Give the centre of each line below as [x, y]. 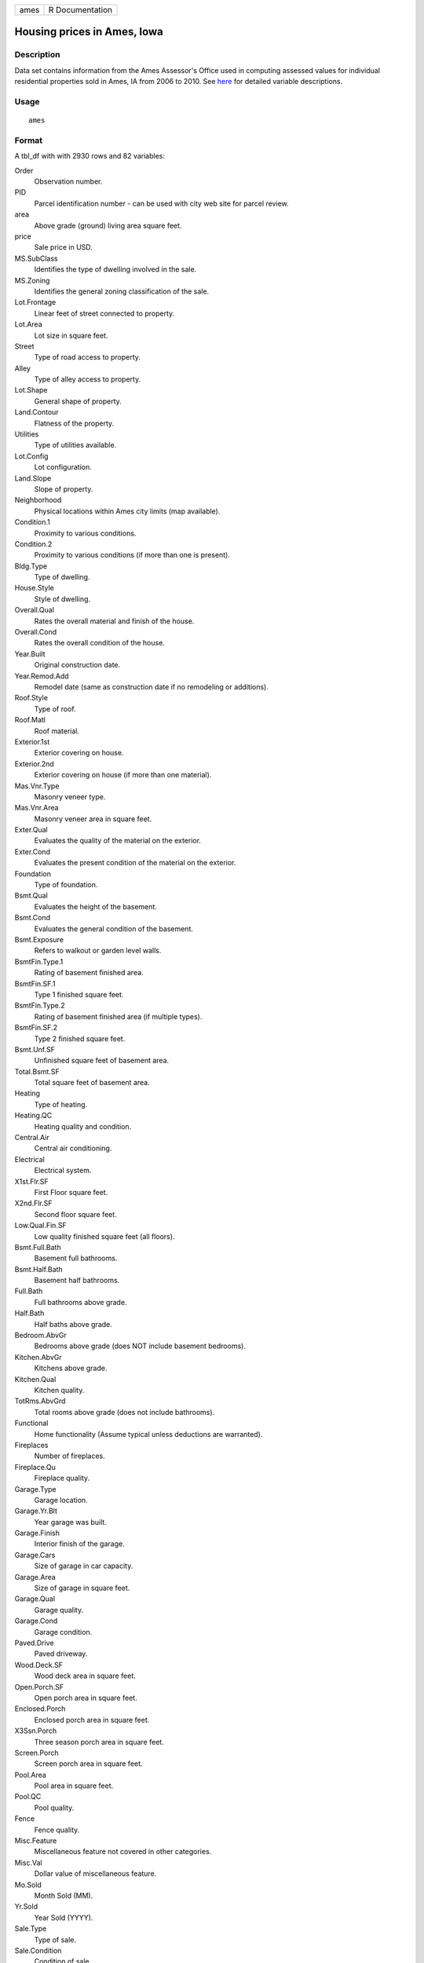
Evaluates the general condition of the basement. [114, 928]
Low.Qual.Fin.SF [40, 1226]
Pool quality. [54, 1808]
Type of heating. [61, 1104]
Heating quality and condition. [83, 1126]
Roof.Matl [30, 720]
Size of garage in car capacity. [84, 1566]
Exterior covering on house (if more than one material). [123, 775]
